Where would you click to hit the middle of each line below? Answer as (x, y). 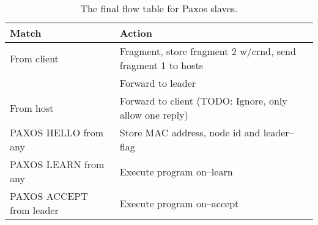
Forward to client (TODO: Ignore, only (203, 101)
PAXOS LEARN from (57, 164)
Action (136, 33)
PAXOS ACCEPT (49, 196)
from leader (34, 210)
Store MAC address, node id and (190, 132)
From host (32, 108)
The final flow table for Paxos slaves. (159, 8)
